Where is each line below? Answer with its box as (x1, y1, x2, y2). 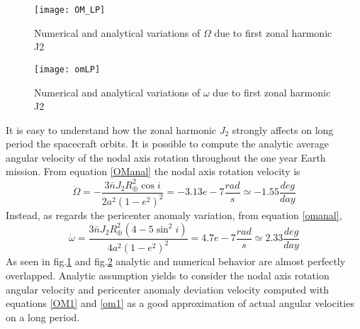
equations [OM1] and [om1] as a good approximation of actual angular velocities (6, 296, 354, 311)
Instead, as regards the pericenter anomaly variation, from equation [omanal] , (6, 208, 342, 223)
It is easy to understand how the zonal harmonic (6, 122, 217, 137)
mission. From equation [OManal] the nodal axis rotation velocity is (6, 164, 300, 179)
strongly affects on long (232, 122, 334, 137)
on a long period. (6, 309, 80, 324)
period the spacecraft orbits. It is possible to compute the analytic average (6, 136, 329, 151)
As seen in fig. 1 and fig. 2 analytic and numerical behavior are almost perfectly (6, 254, 346, 269)
